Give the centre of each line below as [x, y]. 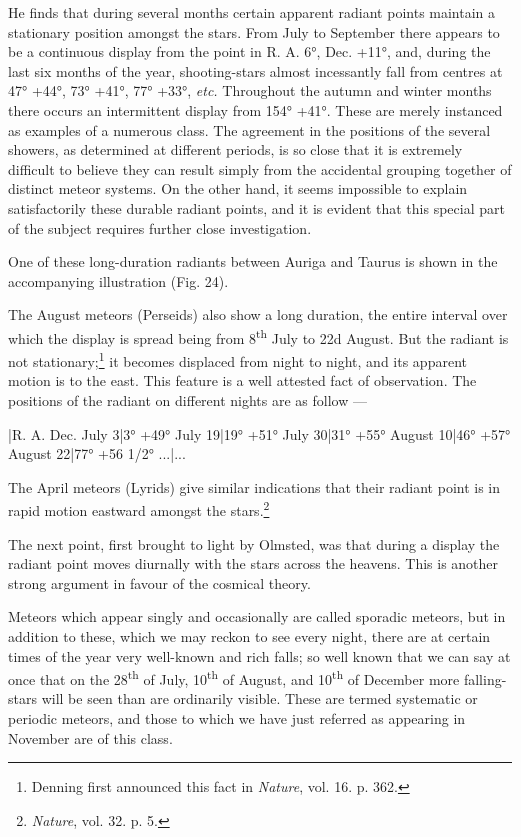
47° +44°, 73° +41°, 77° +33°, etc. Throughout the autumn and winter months [250, 90]
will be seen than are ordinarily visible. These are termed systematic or [259, 698]
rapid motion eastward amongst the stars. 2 [139, 509]
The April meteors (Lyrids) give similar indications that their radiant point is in [254, 486]
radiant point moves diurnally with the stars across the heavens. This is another [253, 563]
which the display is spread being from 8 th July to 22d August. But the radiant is [258, 336]
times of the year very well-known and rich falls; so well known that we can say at [259, 655]
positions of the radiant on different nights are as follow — [187, 400]
